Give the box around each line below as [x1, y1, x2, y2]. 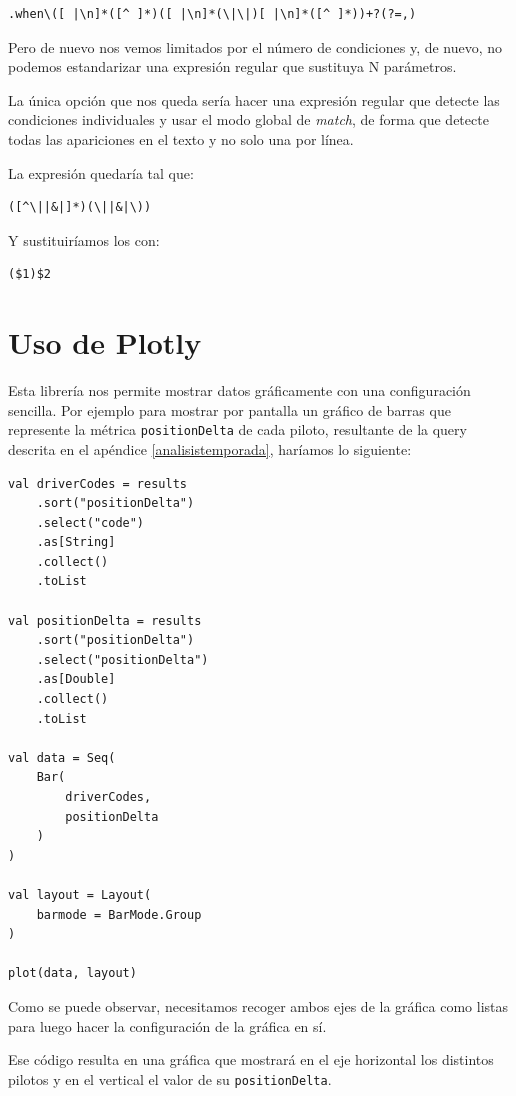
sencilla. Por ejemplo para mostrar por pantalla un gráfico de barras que [8, 399, 451, 420]
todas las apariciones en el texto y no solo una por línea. [8, 128, 354, 149]
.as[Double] [36, 672, 116, 687]
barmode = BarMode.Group [36, 907, 202, 922]
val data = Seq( [8, 750, 116, 765]
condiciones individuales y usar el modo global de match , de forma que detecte [8, 109, 489, 130]
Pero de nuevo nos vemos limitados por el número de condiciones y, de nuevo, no [8, 36, 503, 57]
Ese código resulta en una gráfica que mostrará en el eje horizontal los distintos [8, 1049, 494, 1070]
